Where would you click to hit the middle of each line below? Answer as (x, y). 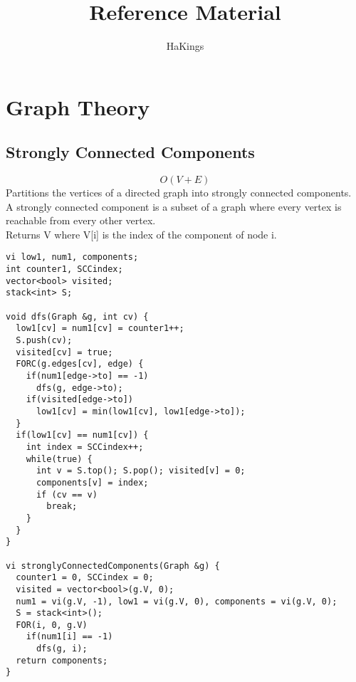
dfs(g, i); (62, 649)
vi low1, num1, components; (72, 257)
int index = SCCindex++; (85, 447)
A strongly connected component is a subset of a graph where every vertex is (174, 206)
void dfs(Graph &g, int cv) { (77, 316)
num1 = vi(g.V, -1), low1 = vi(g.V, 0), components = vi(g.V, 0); (177, 601)
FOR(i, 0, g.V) (52, 625)
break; (62, 507)
